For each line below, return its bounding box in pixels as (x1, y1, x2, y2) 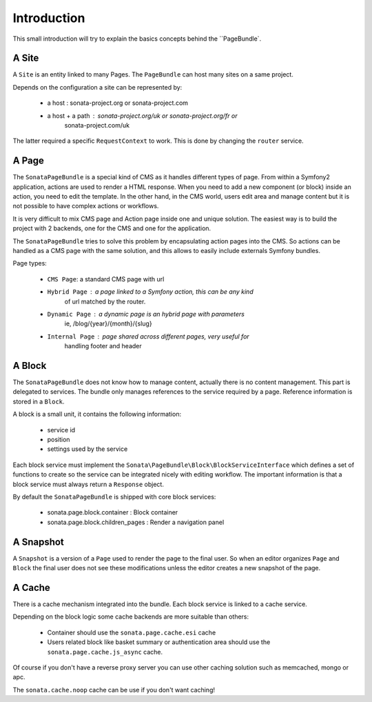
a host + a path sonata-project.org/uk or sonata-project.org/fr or (47, 111, 238, 120)
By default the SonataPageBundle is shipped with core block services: (12, 492, 216, 501)
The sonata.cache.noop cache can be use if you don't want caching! (12, 685, 215, 694)
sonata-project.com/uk (64, 121, 130, 130)
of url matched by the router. (64, 297, 146, 305)
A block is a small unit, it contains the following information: (12, 410, 182, 419)
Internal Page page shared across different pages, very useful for (47, 332, 249, 341)
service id (47, 425, 76, 434)
